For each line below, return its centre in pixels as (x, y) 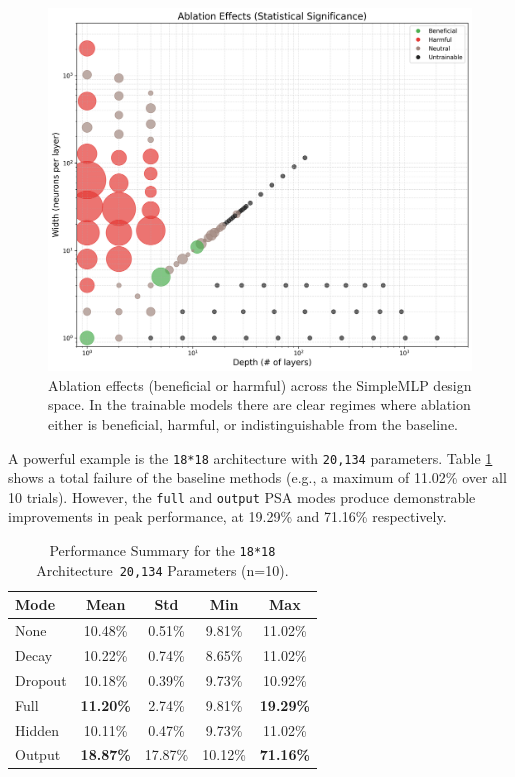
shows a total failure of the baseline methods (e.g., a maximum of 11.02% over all (257, 477)
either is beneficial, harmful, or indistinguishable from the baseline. (253, 423)
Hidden (37, 729)
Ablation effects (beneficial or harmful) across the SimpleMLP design (260, 384)
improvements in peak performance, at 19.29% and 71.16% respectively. (227, 516)
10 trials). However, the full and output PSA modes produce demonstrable (242, 496)
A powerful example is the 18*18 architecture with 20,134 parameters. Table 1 (250, 457)
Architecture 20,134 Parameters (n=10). (162, 569)
